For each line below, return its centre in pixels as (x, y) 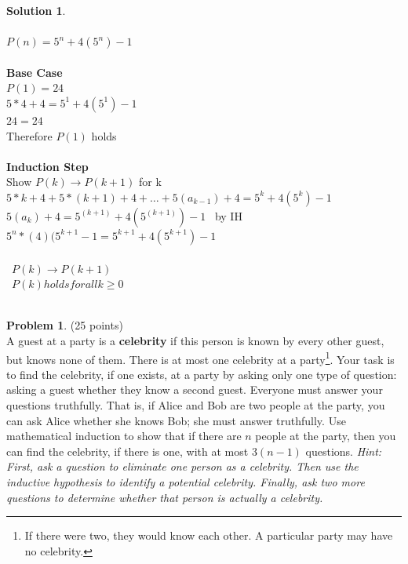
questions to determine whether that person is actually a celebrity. (165, 497)
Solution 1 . (36, 10)
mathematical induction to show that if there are (124, 436)
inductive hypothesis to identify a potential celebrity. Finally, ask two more (186, 481)
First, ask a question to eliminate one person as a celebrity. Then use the (182, 466)
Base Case (35, 72)
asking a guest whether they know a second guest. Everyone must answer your (195, 389)
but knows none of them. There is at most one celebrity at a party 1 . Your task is (200, 358)
